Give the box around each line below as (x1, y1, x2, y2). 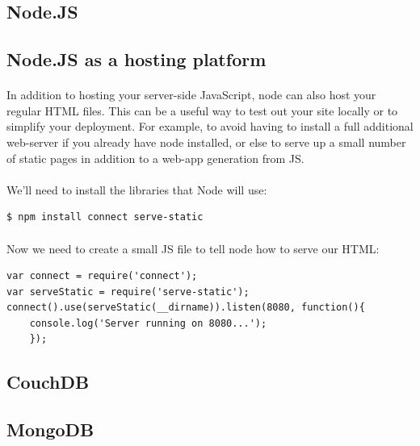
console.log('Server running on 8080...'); (29, 317, 267, 329)
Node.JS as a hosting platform (6, 47, 267, 72)
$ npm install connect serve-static (6, 211, 204, 223)
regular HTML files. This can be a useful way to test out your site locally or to (6, 102, 398, 119)
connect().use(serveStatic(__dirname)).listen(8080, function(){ (6, 302, 365, 314)
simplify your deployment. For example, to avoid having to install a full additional (6, 118, 414, 135)
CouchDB (6, 369, 90, 394)
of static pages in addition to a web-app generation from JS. (6, 149, 304, 166)
